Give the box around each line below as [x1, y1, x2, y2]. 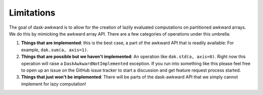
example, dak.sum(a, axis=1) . [21, 47, 89, 53]
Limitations [9, 7, 56, 18]
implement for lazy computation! [21, 81, 86, 87]
